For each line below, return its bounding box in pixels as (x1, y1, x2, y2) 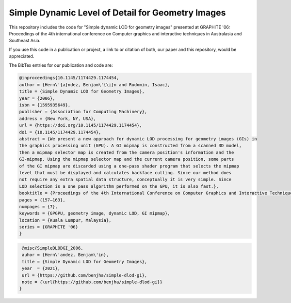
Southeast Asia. (9, 38, 41, 44)
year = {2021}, (22, 266, 61, 271)
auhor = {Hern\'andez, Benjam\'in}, (22, 252, 109, 258)
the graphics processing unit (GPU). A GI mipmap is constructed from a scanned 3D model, (19, 143, 242, 149)
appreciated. (9, 53, 34, 59)
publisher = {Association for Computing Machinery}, (19, 109, 147, 115)
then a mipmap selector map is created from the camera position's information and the (19, 150, 234, 155)
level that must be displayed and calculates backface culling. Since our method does (19, 170, 232, 175)
